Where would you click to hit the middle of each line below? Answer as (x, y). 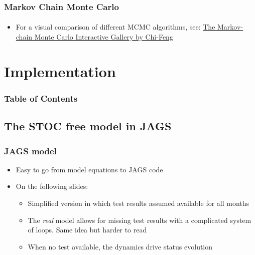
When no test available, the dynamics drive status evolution (120, 246)
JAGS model (30, 151)
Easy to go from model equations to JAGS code (89, 169)
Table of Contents (41, 98)
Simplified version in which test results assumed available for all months (139, 203)
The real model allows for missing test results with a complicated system (140, 220)
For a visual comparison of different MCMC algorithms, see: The (115, 27)
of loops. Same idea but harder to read (87, 230)
